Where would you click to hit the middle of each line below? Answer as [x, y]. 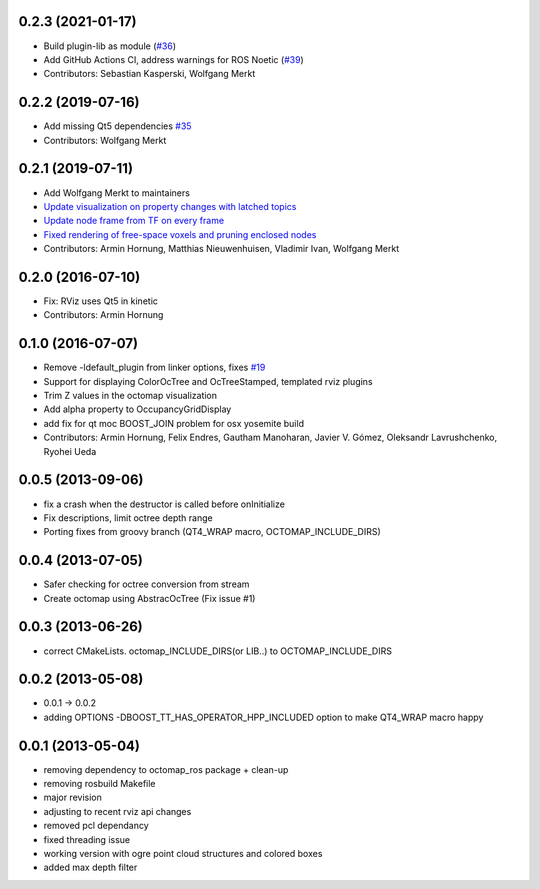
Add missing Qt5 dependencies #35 [117, 126]
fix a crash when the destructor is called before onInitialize [164, 504]
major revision [72, 797]
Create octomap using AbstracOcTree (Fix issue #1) [149, 598]
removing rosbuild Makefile [99, 784]
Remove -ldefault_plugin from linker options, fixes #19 [154, 367]
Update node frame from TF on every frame [134, 221]
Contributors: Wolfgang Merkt [105, 140]
